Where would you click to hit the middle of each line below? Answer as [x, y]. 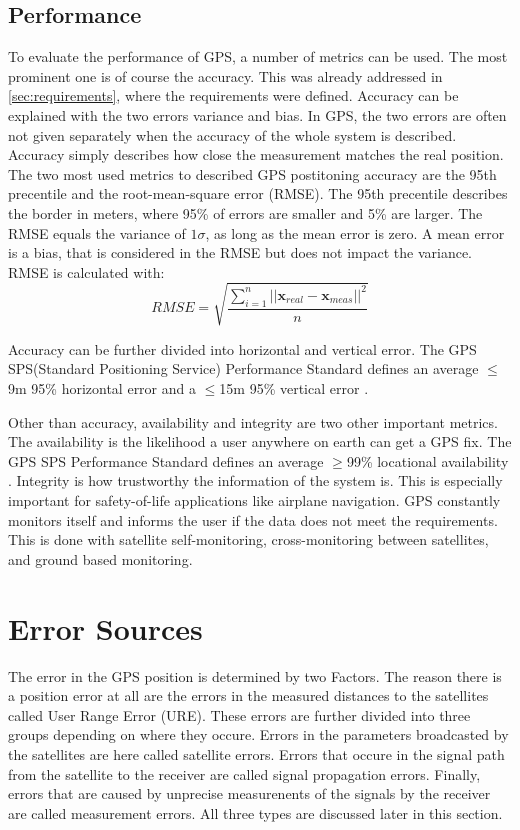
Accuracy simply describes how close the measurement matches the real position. [256, 154]
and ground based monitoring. [100, 558]
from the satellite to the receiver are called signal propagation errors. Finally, [244, 773]
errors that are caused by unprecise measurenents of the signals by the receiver [249, 793]
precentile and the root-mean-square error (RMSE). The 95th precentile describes [258, 193]
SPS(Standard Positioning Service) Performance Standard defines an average [243, 368]
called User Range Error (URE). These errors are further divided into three [239, 714]
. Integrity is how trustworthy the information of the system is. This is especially [255, 480]
